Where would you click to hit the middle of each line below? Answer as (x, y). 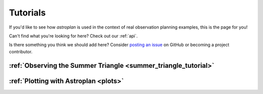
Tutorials (27, 13)
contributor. (21, 51)
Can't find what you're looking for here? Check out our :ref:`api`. (74, 36)
